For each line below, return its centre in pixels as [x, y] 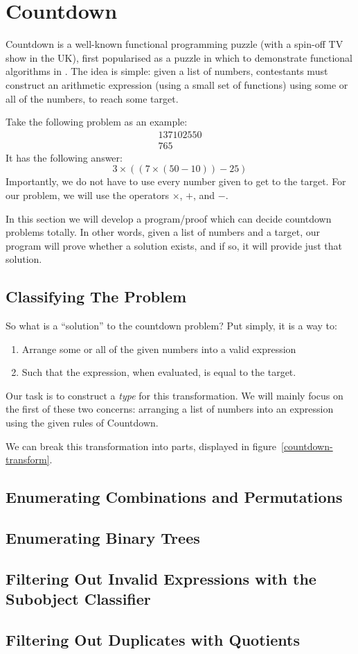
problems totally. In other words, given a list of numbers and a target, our [163, 232]
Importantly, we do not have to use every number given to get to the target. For [176, 181]
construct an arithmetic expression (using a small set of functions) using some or [177, 84]
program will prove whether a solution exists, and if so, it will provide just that [174, 245]
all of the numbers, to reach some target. [92, 98]
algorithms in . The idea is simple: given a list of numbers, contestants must [167, 71]
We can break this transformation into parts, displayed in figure [141, 446]
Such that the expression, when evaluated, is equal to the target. [159, 372]
